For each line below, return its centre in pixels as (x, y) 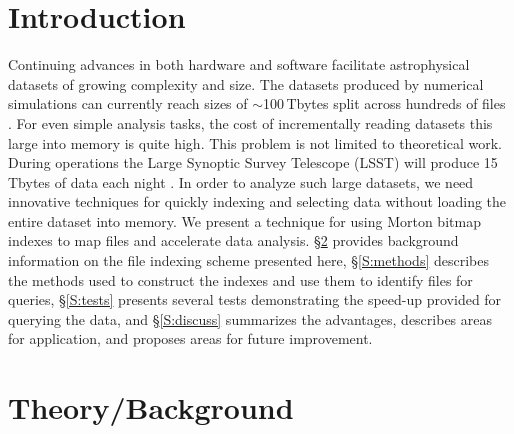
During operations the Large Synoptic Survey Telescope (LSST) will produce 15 (253, 162)
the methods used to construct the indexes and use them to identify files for (240, 279)
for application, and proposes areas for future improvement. (190, 338)
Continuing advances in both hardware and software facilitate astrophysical (239, 64)
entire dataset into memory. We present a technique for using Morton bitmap (244, 220)
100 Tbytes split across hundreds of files (384, 103)
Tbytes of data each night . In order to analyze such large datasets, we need (241, 181)
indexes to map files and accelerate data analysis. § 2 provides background (233, 240)
